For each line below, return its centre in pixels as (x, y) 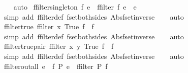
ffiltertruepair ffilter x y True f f (59, 46)
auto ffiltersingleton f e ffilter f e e (75, 7)
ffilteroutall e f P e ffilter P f (56, 66)
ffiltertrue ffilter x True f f (49, 26)
